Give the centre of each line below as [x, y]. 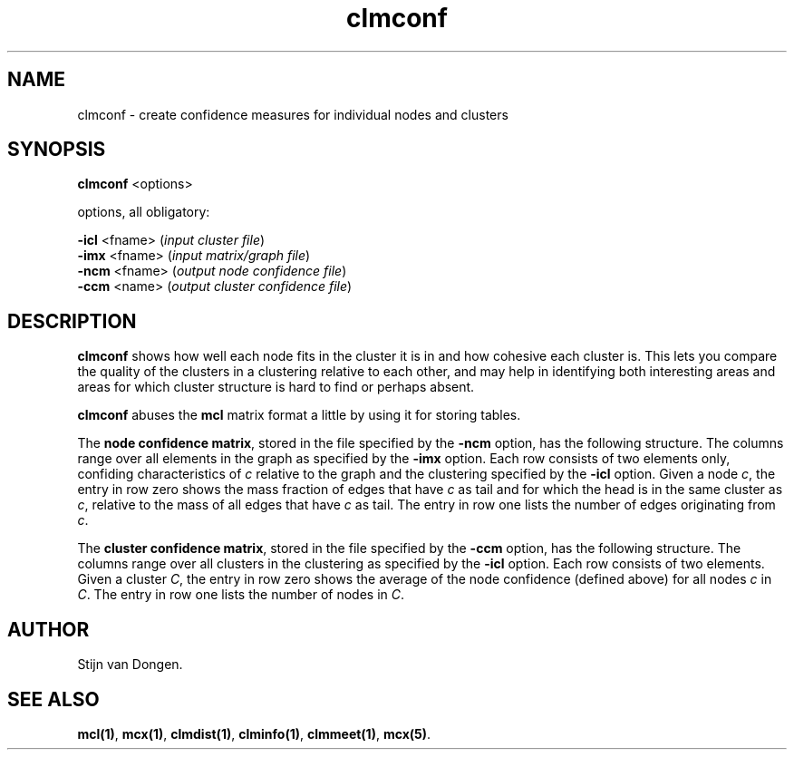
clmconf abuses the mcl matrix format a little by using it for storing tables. [299, 415]
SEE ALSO [53, 699]
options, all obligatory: [144, 212]
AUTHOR [48, 629]
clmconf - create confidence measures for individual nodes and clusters [293, 114]
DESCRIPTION [72, 321]
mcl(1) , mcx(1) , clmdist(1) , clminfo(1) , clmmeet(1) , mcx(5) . [254, 733]
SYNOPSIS [57, 150]
